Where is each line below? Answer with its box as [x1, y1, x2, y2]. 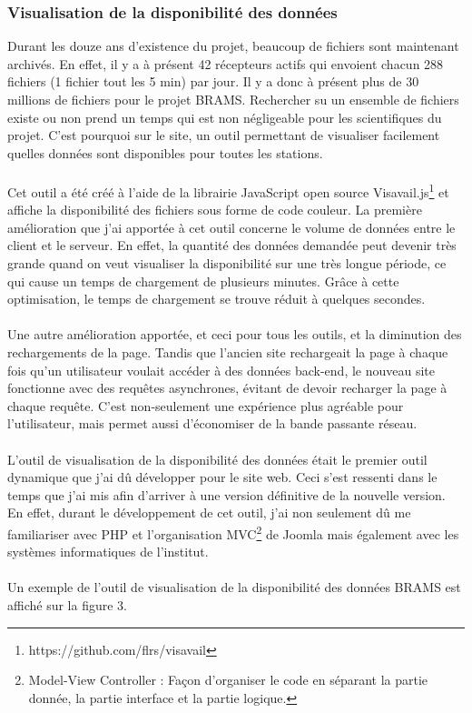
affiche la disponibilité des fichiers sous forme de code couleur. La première [7, 200, 422, 219]
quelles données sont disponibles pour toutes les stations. [7, 143, 323, 162]
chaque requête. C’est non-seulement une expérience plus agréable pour [7, 396, 404, 415]
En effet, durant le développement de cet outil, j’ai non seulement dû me [7, 503, 411, 522]
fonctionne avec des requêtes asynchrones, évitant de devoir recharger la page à [7, 378, 447, 397]
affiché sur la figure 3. [7, 595, 127, 614]
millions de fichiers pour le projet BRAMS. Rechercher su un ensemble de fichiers [7, 90, 459, 108]
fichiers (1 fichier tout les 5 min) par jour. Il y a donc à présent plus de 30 [7, 72, 419, 91]
